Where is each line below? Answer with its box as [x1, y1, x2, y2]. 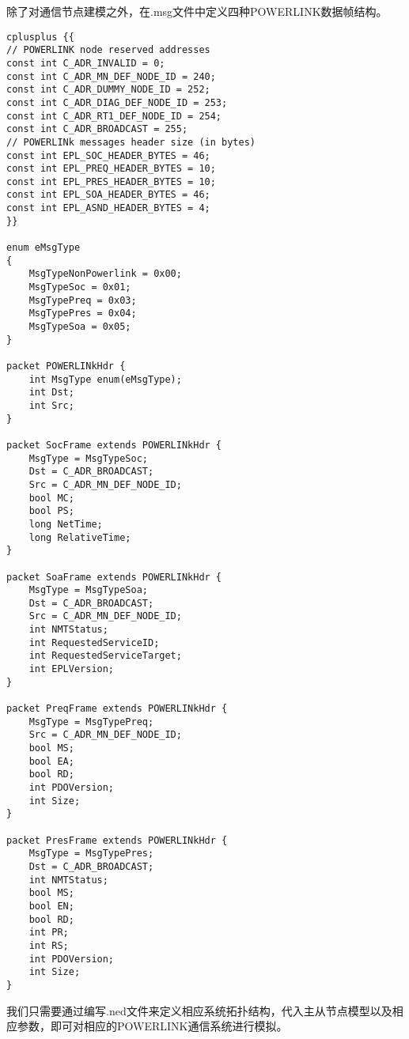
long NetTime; [28, 518, 103, 530]
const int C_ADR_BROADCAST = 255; [6, 123, 188, 135]
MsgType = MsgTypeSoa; [28, 584, 148, 596]
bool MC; [28, 492, 74, 504]
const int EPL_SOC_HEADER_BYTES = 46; [6, 149, 210, 161]
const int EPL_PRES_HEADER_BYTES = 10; [6, 176, 216, 187]
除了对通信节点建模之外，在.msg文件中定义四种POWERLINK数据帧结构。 [6, 3, 388, 19]
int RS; [28, 939, 69, 951]
